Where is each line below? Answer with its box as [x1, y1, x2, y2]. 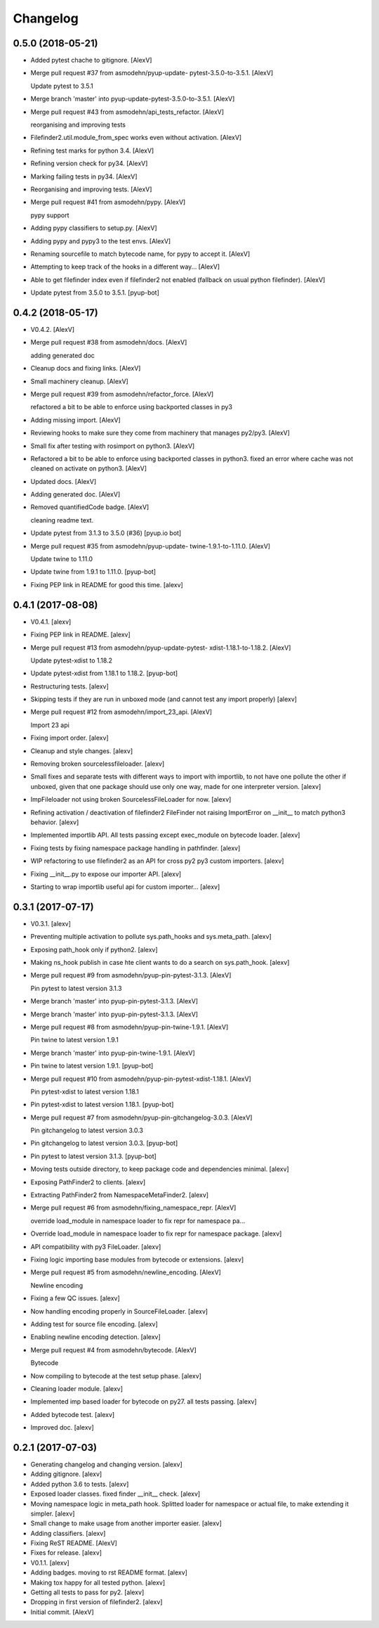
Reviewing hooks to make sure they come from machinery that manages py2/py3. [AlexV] [30, 429, 291, 437]
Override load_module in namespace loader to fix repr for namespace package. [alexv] [30, 1229, 282, 1238]
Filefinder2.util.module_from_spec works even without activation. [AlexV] [30, 134, 242, 142]
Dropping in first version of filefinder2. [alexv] [30, 1598, 163, 1606]
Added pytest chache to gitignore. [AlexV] [30, 56, 152, 65]
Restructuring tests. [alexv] [30, 682, 109, 691]
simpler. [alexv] [30, 1509, 75, 1518]
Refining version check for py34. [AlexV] [30, 159, 148, 168]
